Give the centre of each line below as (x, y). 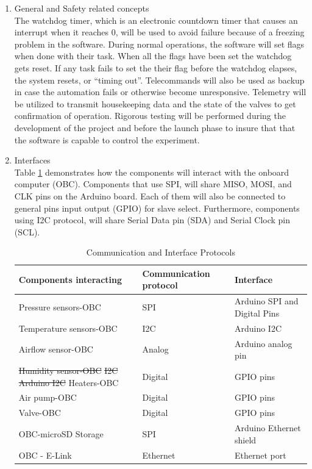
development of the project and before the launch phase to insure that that (155, 127)
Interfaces (32, 160)
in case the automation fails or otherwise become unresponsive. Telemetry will (160, 92)
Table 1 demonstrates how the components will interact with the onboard (152, 172)
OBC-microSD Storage (61, 433)
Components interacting (70, 279)
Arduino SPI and (266, 301)
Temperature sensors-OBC (68, 328)
